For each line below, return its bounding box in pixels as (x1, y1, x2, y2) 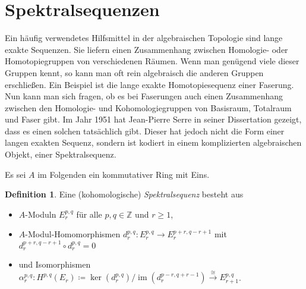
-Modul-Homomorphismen (25, 228, 121, 240)
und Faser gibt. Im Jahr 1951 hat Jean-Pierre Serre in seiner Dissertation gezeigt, (5, 113, 302, 125)
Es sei (5, 168, 26, 180)
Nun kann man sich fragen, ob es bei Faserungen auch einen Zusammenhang (5, 90, 283, 102)
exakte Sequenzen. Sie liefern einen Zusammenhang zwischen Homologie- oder (5, 43, 288, 55)
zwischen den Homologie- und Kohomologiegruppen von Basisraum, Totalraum (5, 101, 292, 114)
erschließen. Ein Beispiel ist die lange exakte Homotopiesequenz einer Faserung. (5, 78, 294, 90)
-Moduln (25, 208, 56, 220)
